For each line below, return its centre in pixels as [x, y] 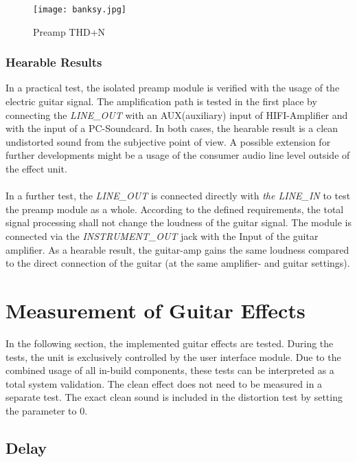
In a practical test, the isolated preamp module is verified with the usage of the [173, 88]
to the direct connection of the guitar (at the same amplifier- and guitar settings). [178, 263]
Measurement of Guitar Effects [156, 310]
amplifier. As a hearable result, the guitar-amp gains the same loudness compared [177, 249]
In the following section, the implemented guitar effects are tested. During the [170, 343]
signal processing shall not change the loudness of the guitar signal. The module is [178, 222]
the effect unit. [36, 169]
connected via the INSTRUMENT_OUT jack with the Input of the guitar [162, 236]
